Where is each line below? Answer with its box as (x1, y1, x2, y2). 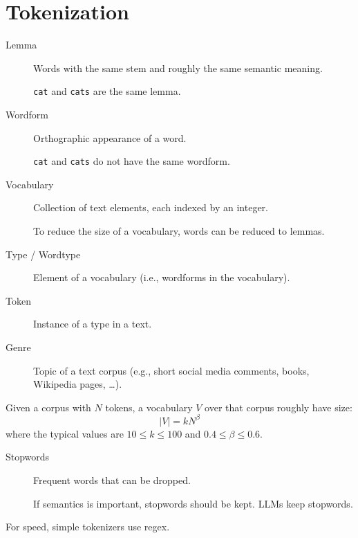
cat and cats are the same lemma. (33, 84, 181, 98)
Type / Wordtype (6, 246, 81, 261)
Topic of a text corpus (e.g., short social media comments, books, (33, 363, 310, 377)
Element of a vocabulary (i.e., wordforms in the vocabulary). (33, 270, 290, 285)
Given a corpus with (6, 400, 91, 414)
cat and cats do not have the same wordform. (33, 154, 230, 168)
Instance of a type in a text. (33, 316, 152, 331)
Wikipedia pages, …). (33, 377, 122, 391)
